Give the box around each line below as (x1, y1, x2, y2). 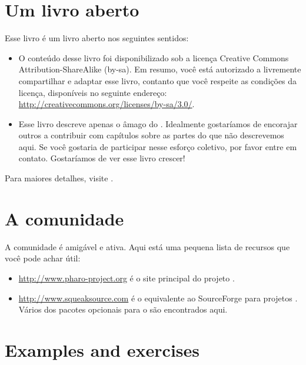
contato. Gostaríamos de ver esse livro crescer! (18, 152, 185, 164)
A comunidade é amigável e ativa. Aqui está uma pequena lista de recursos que (5, 240, 290, 253)
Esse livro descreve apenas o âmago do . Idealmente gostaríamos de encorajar (18, 117, 298, 130)
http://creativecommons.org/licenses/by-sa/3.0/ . (18, 98, 195, 110)
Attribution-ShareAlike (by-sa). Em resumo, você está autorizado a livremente (18, 63, 301, 75)
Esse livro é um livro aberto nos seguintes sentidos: (5, 32, 189, 44)
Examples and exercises (5, 337, 200, 361)
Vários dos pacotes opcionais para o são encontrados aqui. (18, 303, 228, 316)
